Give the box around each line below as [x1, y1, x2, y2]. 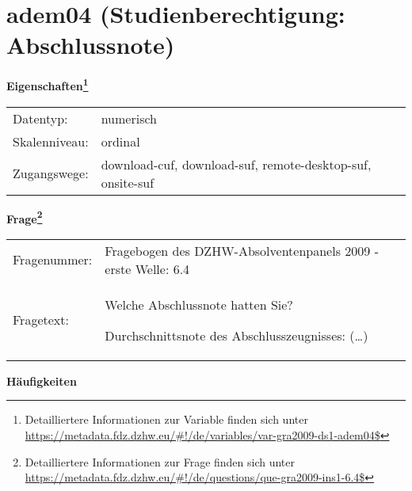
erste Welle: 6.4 [105, 259, 190, 278]
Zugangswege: [13, 164, 89, 183]
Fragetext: [13, 310, 69, 329]
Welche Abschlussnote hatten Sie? [105, 295, 293, 314]
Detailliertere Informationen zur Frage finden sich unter [25, 453, 296, 470]
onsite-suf [101, 173, 154, 192]
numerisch [101, 108, 157, 128]
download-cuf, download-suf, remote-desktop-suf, [101, 154, 372, 173]
